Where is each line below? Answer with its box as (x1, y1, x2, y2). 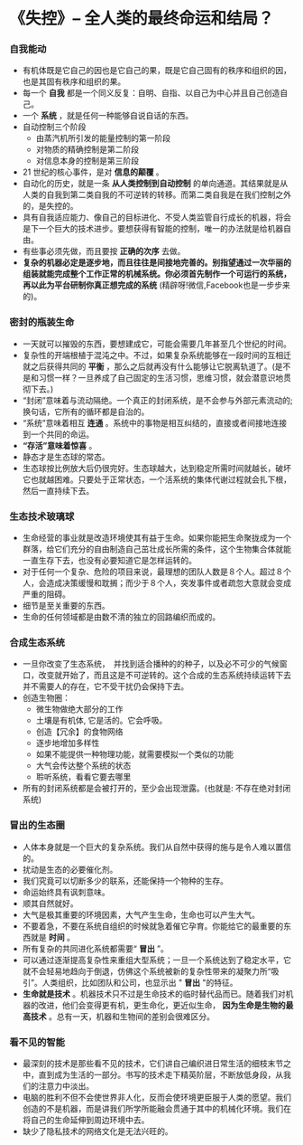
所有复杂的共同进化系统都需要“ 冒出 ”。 (22, 942, 170, 954)
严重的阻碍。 (22, 589, 70, 600)
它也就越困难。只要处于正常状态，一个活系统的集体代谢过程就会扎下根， (22, 474, 291, 485)
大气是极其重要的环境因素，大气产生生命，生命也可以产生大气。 (22, 909, 260, 920)
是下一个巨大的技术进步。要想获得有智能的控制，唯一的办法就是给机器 (22, 223, 284, 234)
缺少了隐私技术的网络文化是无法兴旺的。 (22, 1125, 173, 1136)
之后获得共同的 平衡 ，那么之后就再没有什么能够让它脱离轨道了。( (30, 361, 275, 372)
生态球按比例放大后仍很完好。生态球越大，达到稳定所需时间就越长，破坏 (22, 462, 291, 473)
